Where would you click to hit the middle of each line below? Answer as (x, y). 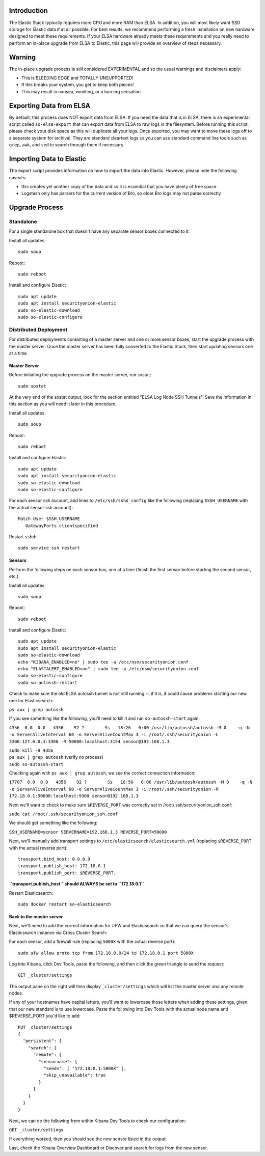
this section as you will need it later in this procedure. (63, 404)
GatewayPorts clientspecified (62, 526)
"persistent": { (42, 1041)
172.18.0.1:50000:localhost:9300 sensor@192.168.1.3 (74, 796)
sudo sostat (32, 386)
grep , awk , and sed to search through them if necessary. (67, 145)
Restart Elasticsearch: (31, 893)
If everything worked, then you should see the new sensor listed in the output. (88, 1139)
